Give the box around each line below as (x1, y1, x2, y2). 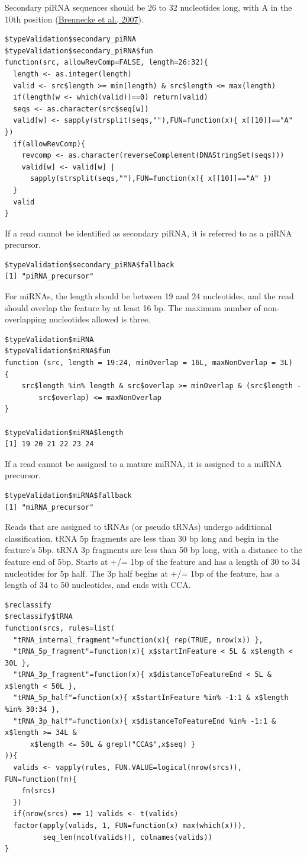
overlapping (5, 313, 47, 325)
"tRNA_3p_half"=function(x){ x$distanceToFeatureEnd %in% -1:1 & (13, 717, 276, 725)
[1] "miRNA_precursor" (5, 503, 94, 511)
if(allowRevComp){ (13, 139, 86, 148)
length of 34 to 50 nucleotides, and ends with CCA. (5, 578, 191, 591)
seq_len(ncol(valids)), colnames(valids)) (43, 833, 212, 842)
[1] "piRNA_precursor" (5, 272, 94, 281)
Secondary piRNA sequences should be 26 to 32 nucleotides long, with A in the (5, 1, 292, 13)
